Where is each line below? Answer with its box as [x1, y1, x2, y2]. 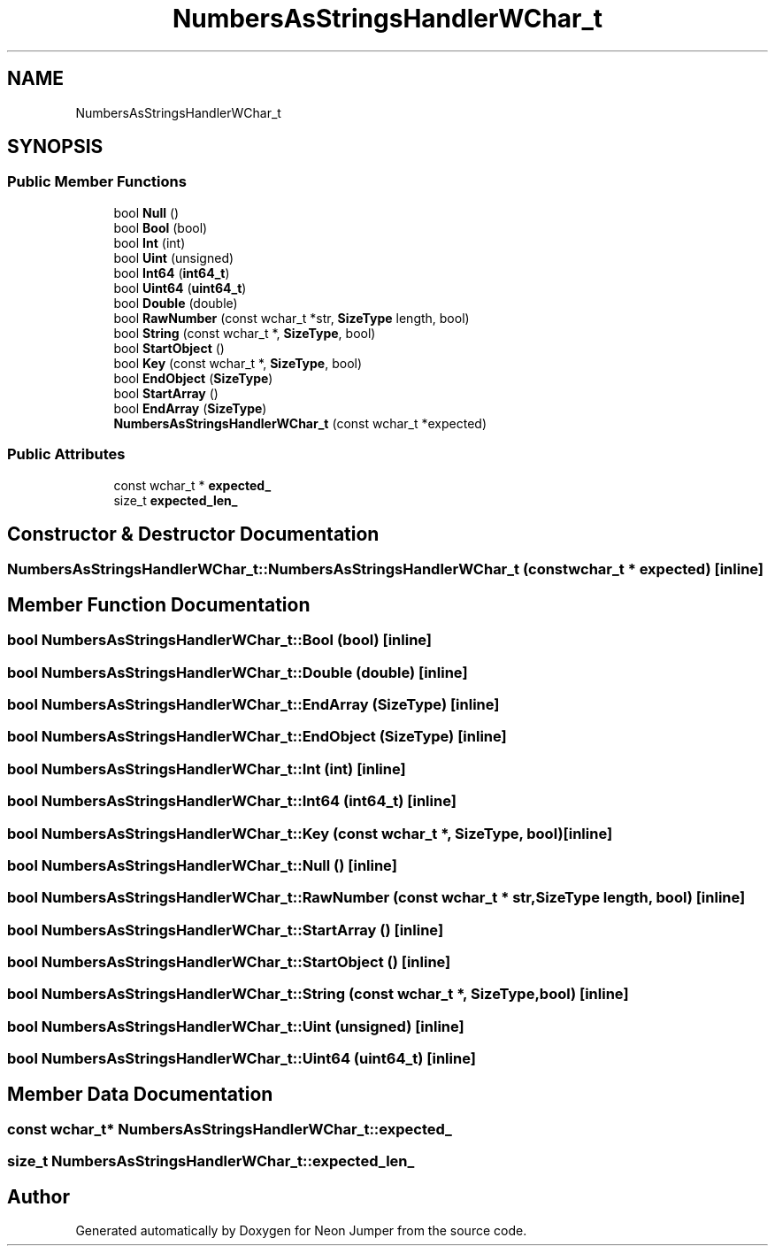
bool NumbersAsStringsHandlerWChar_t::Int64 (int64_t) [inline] [7, 792, 457, 811]
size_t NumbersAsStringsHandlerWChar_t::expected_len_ [7, 1152, 415, 1171]
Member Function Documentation [7, 593, 311, 616]
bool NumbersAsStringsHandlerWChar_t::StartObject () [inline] [7, 953, 451, 971]
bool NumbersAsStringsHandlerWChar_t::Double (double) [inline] [7, 663, 468, 681]
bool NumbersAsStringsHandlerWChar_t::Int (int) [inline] [7, 759, 406, 778]
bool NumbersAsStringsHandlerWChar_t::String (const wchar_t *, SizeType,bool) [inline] [7, 985, 629, 1003]
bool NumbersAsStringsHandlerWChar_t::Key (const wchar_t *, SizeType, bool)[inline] [7, 824, 613, 842]
